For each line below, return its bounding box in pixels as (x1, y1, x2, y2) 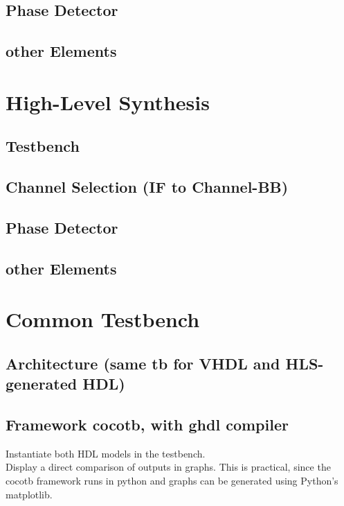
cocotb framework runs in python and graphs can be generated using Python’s (6, 473, 338, 487)
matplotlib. (6, 487, 53, 501)
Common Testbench (6, 305, 200, 333)
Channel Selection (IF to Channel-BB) (6, 176, 289, 198)
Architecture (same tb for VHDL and (6, 352, 280, 374)
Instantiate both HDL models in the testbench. (6, 446, 206, 460)
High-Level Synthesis (6, 87, 210, 116)
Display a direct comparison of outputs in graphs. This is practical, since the (6, 460, 331, 474)
